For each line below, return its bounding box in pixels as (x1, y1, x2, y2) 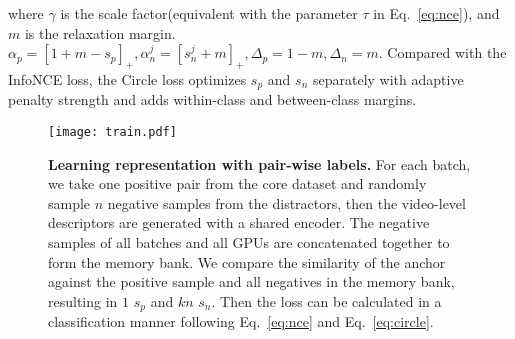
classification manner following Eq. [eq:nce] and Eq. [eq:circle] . (48, 311, 434, 332)
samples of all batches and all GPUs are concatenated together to (48, 232, 450, 253)
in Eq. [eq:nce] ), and (373, 3, 500, 23)
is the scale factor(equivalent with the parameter (60, 3, 358, 23)
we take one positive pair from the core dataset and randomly (48, 173, 427, 194)
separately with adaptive (312, 68, 464, 89)
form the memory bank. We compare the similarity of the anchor (48, 251, 446, 272)
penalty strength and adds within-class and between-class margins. (8, 89, 417, 110)
